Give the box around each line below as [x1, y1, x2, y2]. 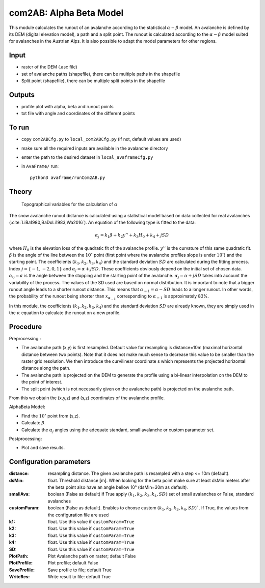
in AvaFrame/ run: [21, 163, 59, 169]
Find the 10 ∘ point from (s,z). [21, 412, 80, 419]
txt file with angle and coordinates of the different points [21, 111, 135, 117]
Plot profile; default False [48, 560, 99, 566]
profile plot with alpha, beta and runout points [21, 103, 114, 109]
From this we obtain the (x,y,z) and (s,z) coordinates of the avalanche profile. [9, 395, 165, 401]
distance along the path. [21, 365, 71, 371]
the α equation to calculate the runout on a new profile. [9, 310, 121, 316]
